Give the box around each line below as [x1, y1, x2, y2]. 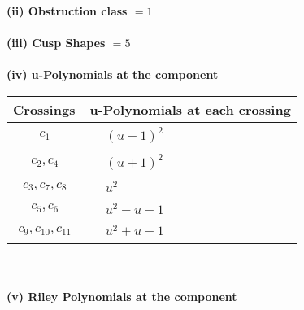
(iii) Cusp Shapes [7, 34, 106, 51]
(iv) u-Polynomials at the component [7, 66, 219, 83]
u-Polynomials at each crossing [89, 99, 291, 119]
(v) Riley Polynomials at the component [7, 287, 237, 304]
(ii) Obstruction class [7, 2, 128, 19]
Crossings [13, 99, 76, 119]
